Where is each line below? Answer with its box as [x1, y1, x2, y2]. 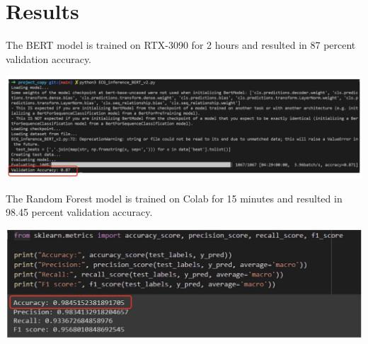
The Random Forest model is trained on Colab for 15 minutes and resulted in [6, 190, 343, 205]
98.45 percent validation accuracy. [6, 205, 153, 219]
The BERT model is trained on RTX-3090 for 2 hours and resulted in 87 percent [6, 38, 356, 52]
